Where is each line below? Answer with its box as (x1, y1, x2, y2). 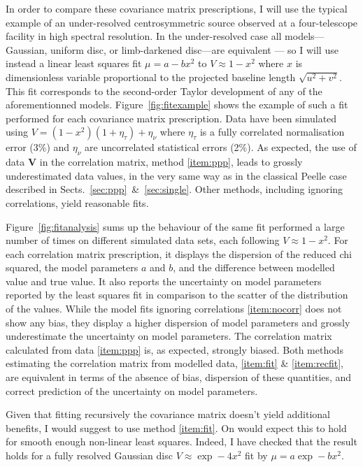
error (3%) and (6, 140, 70, 155)
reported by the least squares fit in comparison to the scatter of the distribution (6, 287, 348, 302)
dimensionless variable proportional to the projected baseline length (6, 69, 296, 84)
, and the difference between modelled (173, 260, 335, 275)
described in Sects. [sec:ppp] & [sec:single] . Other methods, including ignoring (6, 182, 343, 196)
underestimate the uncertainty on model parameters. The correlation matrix (6, 329, 332, 343)
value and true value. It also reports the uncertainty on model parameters (6, 273, 322, 288)
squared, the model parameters (6, 260, 138, 275)
